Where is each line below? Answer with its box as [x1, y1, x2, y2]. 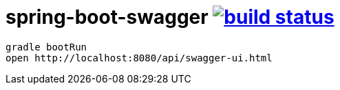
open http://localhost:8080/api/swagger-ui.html [6, 52, 273, 63]
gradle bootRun [6, 41, 87, 52]
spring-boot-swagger [6, 5, 209, 29]
